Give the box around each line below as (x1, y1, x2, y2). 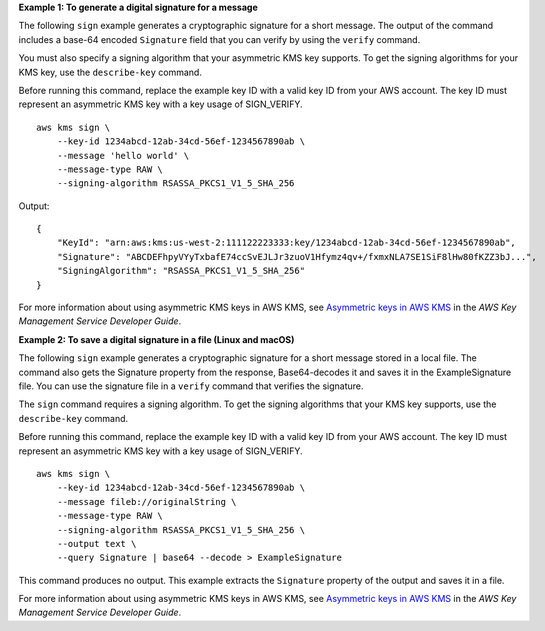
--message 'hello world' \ (56, 150, 190, 161)
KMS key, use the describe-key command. (18, 66, 202, 78)
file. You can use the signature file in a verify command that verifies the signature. (18, 380, 364, 392)
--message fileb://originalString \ (56, 496, 237, 507)
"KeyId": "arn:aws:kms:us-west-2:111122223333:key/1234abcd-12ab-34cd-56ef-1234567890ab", (56, 237, 517, 249)
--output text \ (56, 538, 137, 549)
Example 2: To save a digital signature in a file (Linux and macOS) (18, 333, 295, 345)
